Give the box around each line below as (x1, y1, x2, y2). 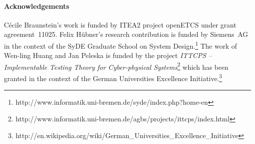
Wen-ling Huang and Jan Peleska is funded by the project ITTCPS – (4, 50, 212, 60)
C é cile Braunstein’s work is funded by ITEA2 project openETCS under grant (4, 19, 236, 29)
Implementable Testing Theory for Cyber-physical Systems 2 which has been (4, 60, 229, 72)
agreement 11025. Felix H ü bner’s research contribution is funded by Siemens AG (4, 29, 248, 39)
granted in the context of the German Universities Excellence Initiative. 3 (4, 72, 222, 83)
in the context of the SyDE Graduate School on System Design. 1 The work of (4, 39, 237, 51)
